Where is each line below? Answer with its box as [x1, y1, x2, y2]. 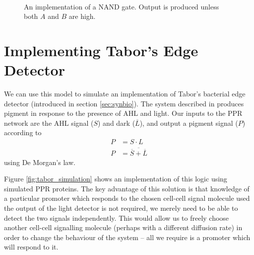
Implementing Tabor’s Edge [4, 40, 198, 60]
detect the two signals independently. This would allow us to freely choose [4, 212, 229, 223]
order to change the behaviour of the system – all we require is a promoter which [4, 232, 251, 242]
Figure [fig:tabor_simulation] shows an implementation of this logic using [4, 173, 227, 184]
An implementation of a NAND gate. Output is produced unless [24, 1, 219, 11]
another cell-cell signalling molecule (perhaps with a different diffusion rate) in [4, 222, 243, 233]
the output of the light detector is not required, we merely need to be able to [4, 202, 238, 213]
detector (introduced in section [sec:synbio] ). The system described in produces [4, 98, 244, 108]
